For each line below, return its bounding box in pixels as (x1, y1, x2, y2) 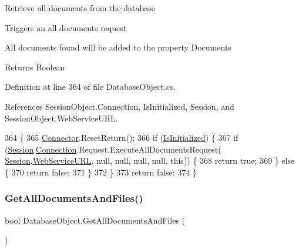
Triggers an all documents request (5, 21, 127, 33)
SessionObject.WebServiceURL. (5, 112, 118, 124)
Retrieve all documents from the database (5, 2, 155, 13)
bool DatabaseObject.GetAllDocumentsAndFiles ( (5, 214, 185, 226)
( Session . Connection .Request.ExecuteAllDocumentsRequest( (5, 143, 221, 155)
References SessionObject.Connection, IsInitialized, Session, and (5, 100, 234, 112)
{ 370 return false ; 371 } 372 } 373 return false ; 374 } (5, 165, 197, 178)
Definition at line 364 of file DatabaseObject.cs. (5, 80, 176, 93)
